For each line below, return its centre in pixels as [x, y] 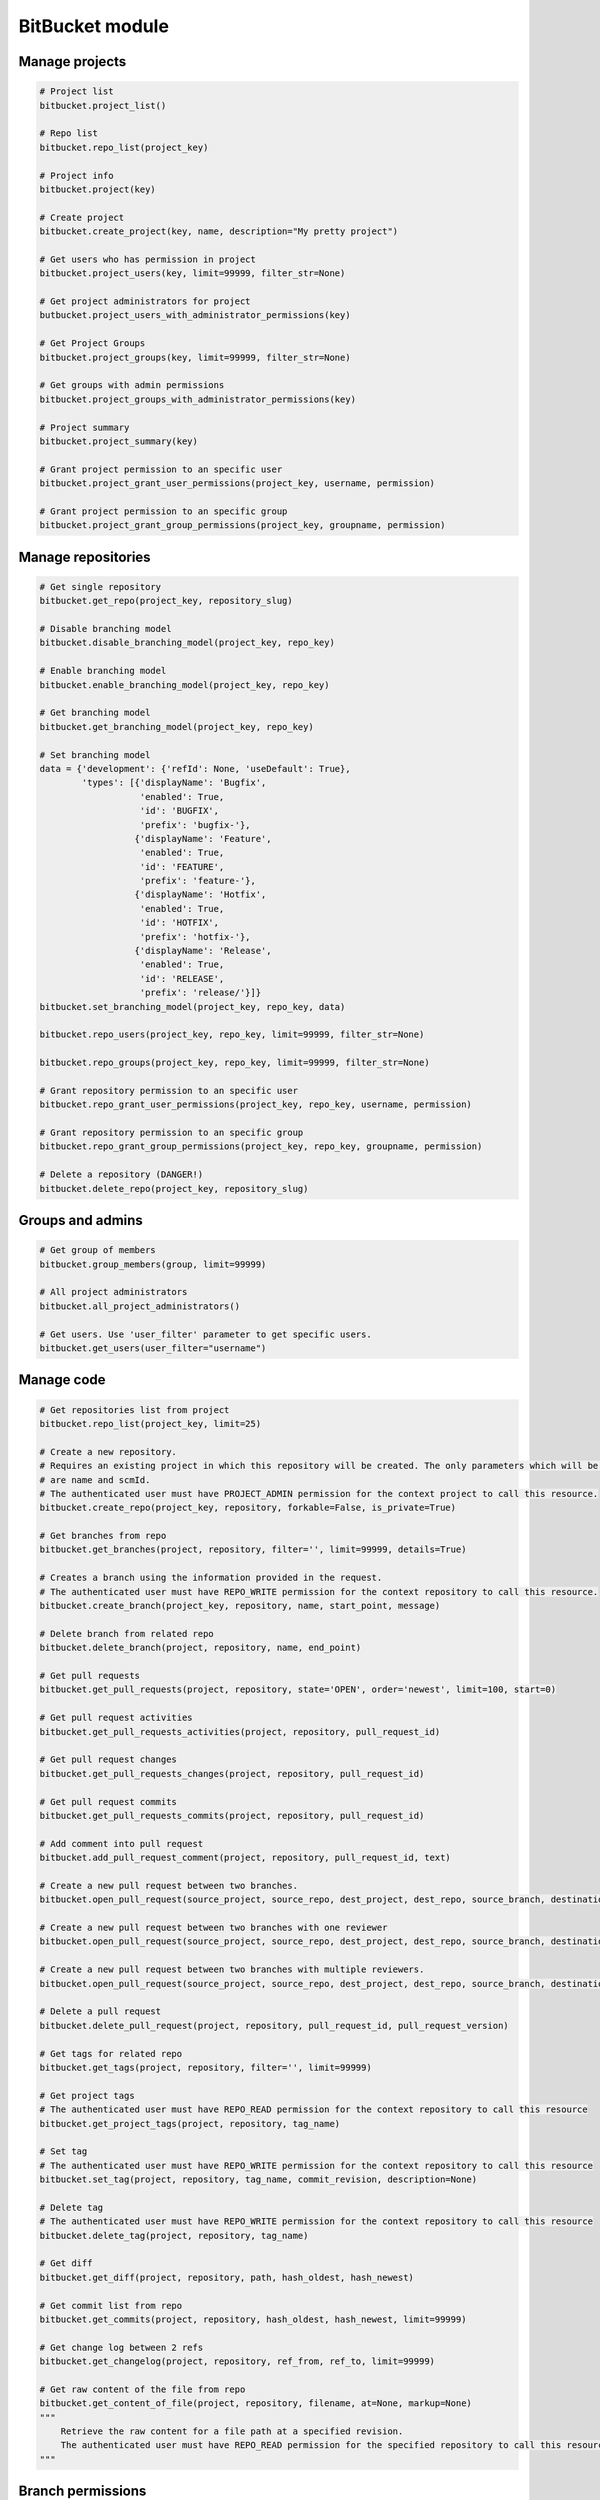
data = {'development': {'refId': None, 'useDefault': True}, [195, 768]
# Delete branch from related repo [126, 1633]
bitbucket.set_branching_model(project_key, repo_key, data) [192, 1006]
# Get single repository [100, 586]
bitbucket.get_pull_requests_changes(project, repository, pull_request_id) [232, 1773]
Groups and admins [81, 1220]
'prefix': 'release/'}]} [200, 993]
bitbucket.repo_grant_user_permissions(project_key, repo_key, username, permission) [255, 1104]
